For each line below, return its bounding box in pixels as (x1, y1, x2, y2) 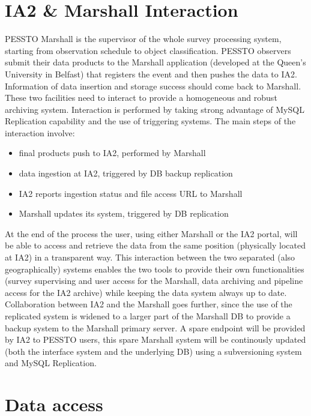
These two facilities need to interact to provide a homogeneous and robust (5, 91, 277, 104)
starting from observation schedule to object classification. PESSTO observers (5, 44, 291, 56)
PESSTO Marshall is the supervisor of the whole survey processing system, (5, 32, 282, 45)
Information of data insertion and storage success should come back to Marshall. (5, 79, 301, 92)
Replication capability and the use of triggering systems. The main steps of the (5, 115, 296, 127)
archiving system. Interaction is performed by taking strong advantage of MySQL (5, 103, 304, 115)
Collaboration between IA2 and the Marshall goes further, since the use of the (5, 298, 292, 310)
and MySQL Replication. (5, 357, 97, 369)
